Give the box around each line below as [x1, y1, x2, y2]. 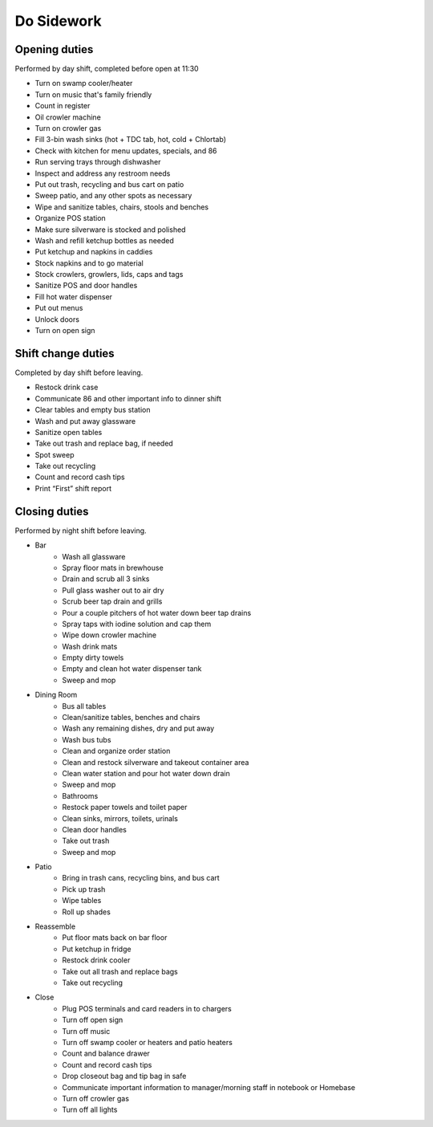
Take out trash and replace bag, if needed [34, 438, 174, 449]
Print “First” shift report [34, 483, 112, 493]
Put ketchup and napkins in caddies [34, 247, 153, 257]
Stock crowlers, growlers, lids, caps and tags [34, 270, 184, 279]
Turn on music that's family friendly [34, 89, 152, 100]
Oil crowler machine [34, 112, 102, 122]
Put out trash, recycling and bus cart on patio [34, 179, 184, 189]
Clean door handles [62, 824, 127, 834]
